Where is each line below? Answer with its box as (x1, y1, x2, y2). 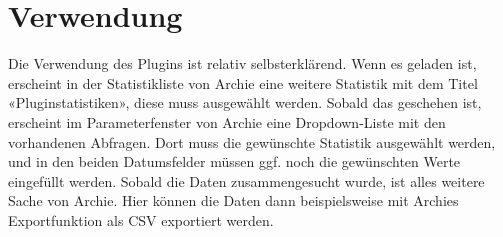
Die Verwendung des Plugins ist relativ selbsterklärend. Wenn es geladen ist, (8, 53, 477, 74)
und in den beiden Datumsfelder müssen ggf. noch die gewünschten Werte (8, 151, 461, 172)
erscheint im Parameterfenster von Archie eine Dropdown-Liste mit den (8, 111, 446, 132)
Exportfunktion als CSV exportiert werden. (8, 209, 274, 230)
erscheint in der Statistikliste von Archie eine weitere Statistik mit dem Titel (8, 72, 478, 93)
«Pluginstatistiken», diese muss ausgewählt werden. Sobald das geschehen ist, (8, 92, 482, 113)
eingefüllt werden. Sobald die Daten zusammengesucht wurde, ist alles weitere (8, 170, 485, 191)
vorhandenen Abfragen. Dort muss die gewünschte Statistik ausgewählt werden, (8, 131, 496, 152)
